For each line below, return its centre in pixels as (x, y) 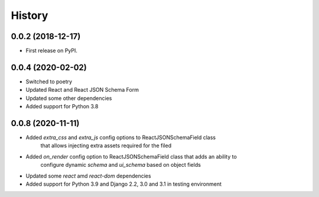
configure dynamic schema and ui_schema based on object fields (121, 165)
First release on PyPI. (52, 51)
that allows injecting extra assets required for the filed (106, 146)
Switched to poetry (49, 81)
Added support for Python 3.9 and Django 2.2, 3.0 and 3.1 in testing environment (123, 184)
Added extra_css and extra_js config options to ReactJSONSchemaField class (121, 138)
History (30, 15)
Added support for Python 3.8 (62, 106)
